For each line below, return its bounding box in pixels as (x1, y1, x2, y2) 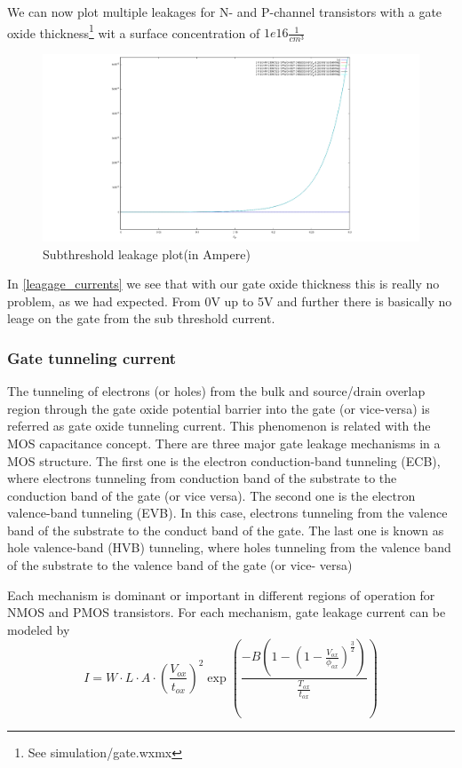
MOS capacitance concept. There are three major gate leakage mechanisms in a (7, 433, 441, 452)
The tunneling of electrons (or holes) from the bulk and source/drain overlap (7, 382, 426, 400)
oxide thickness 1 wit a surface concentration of (7, 20, 260, 42)
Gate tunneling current (7, 346, 177, 368)
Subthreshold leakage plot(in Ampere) (43, 244, 251, 263)
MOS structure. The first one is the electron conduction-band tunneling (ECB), (7, 451, 441, 470)
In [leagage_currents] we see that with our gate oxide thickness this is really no (7, 274, 440, 293)
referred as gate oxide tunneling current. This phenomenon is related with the (7, 416, 431, 435)
